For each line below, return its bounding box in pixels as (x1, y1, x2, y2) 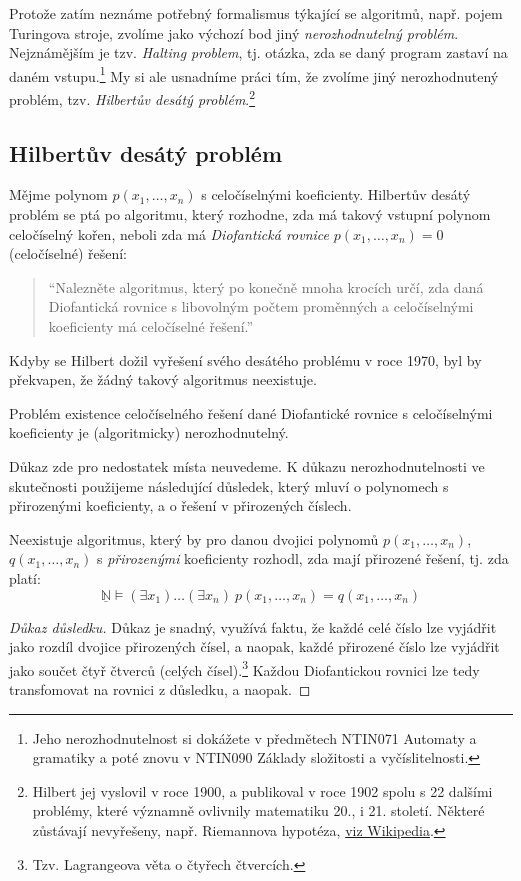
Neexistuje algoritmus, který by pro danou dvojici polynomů (9, 528, 379, 549)
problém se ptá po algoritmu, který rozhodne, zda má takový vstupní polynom (9, 204, 491, 225)
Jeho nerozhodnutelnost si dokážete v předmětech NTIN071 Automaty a (32, 727, 477, 748)
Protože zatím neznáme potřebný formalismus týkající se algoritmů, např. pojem (9, 3, 503, 23)
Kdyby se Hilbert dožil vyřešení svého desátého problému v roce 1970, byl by (9, 349, 482, 370)
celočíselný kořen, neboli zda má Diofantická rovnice (9, 223, 330, 244)
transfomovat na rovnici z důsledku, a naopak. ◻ (9, 679, 311, 700)
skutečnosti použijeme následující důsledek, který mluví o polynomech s (9, 475, 449, 496)
